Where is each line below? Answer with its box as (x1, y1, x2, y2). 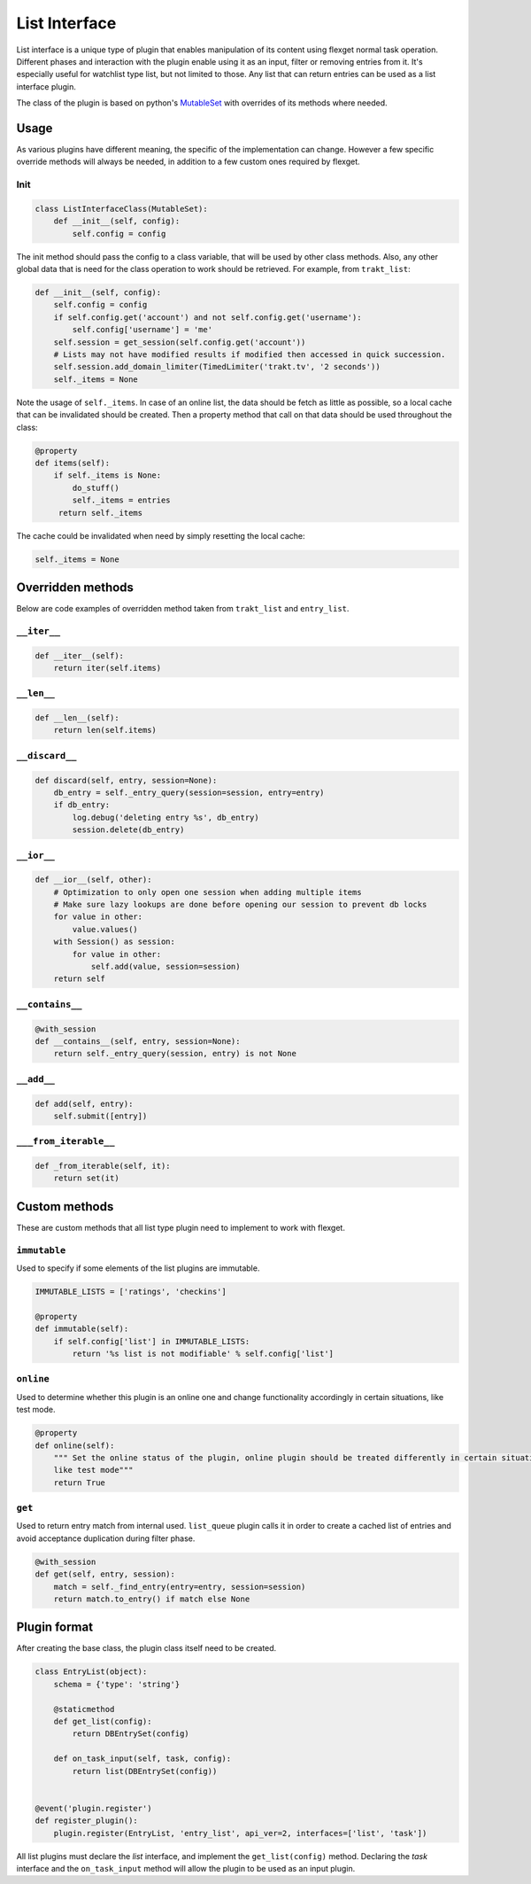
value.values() (72, 924, 139, 934)
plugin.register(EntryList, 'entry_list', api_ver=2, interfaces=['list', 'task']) (53, 1828, 427, 1838)
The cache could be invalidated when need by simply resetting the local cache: (16, 530, 305, 541)
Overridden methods (16, 580, 135, 595)
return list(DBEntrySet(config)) (72, 1766, 218, 1776)
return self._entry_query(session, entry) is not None (53, 1048, 296, 1059)
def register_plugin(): (35, 1816, 139, 1826)
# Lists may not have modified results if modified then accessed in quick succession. (53, 350, 446, 360)
